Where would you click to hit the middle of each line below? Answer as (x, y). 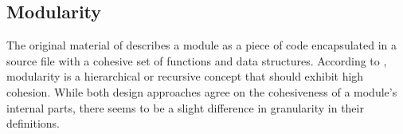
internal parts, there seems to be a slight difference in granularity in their (185, 107)
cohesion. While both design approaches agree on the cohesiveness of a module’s (202, 91)
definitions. (33, 123)
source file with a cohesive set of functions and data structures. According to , (197, 60)
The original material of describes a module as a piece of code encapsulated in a (202, 45)
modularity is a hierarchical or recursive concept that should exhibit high (185, 76)
